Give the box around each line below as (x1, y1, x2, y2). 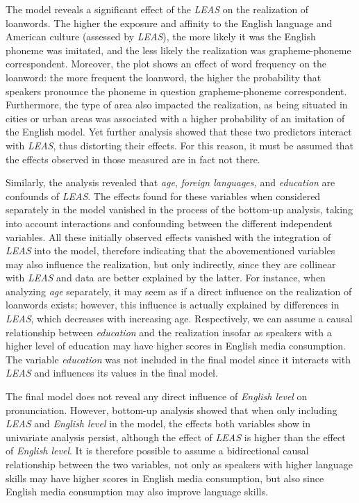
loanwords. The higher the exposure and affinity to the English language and (6, 15, 333, 30)
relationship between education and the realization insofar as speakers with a (6, 324, 332, 339)
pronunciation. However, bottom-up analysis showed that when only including (6, 402, 337, 417)
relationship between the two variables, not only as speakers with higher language (6, 457, 353, 471)
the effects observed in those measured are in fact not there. (6, 151, 260, 166)
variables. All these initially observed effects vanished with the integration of (6, 229, 331, 244)
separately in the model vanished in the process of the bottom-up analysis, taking (6, 202, 353, 217)
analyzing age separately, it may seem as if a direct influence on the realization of (6, 283, 352, 298)
